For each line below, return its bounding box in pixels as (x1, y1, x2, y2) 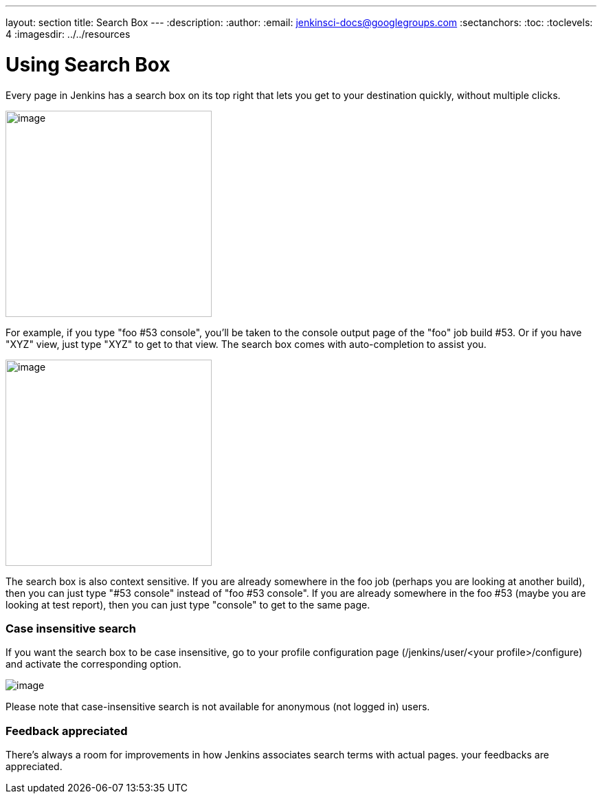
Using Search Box (5, 52, 170, 76)
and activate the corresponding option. (5, 658, 181, 670)
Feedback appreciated (5, 723, 128, 738)
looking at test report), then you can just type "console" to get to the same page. (5, 598, 370, 611)
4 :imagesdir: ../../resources (5, 28, 131, 40)
